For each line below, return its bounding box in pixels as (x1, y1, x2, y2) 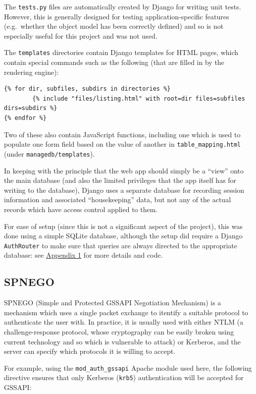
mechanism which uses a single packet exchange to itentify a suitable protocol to (4, 307, 249, 317)
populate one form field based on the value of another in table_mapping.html (4, 139, 241, 149)
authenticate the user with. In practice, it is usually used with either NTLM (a (4, 317, 244, 327)
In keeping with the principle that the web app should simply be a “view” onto (4, 165, 244, 175)
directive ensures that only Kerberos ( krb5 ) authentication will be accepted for (4, 372, 244, 383)
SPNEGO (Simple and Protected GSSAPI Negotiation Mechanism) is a (4, 297, 221, 308)
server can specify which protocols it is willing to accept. (4, 346, 176, 356)
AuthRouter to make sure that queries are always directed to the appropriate (4, 240, 238, 250)
